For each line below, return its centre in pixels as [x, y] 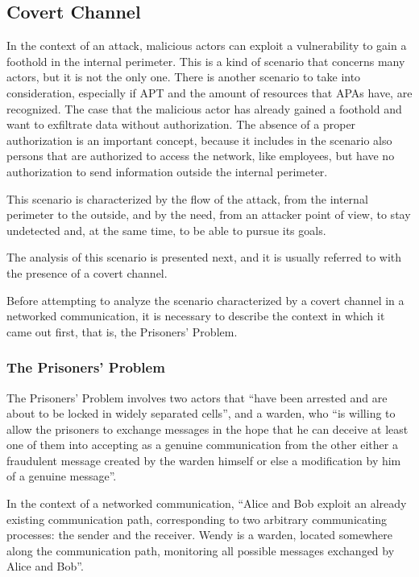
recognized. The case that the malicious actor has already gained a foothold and [204, 108]
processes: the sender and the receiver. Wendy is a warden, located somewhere [199, 535]
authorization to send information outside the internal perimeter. [167, 171]
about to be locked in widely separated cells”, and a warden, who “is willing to [201, 413]
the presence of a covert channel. [87, 272]
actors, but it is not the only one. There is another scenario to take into [184, 77]
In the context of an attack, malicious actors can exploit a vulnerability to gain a [207, 45]
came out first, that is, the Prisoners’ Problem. [122, 331]
